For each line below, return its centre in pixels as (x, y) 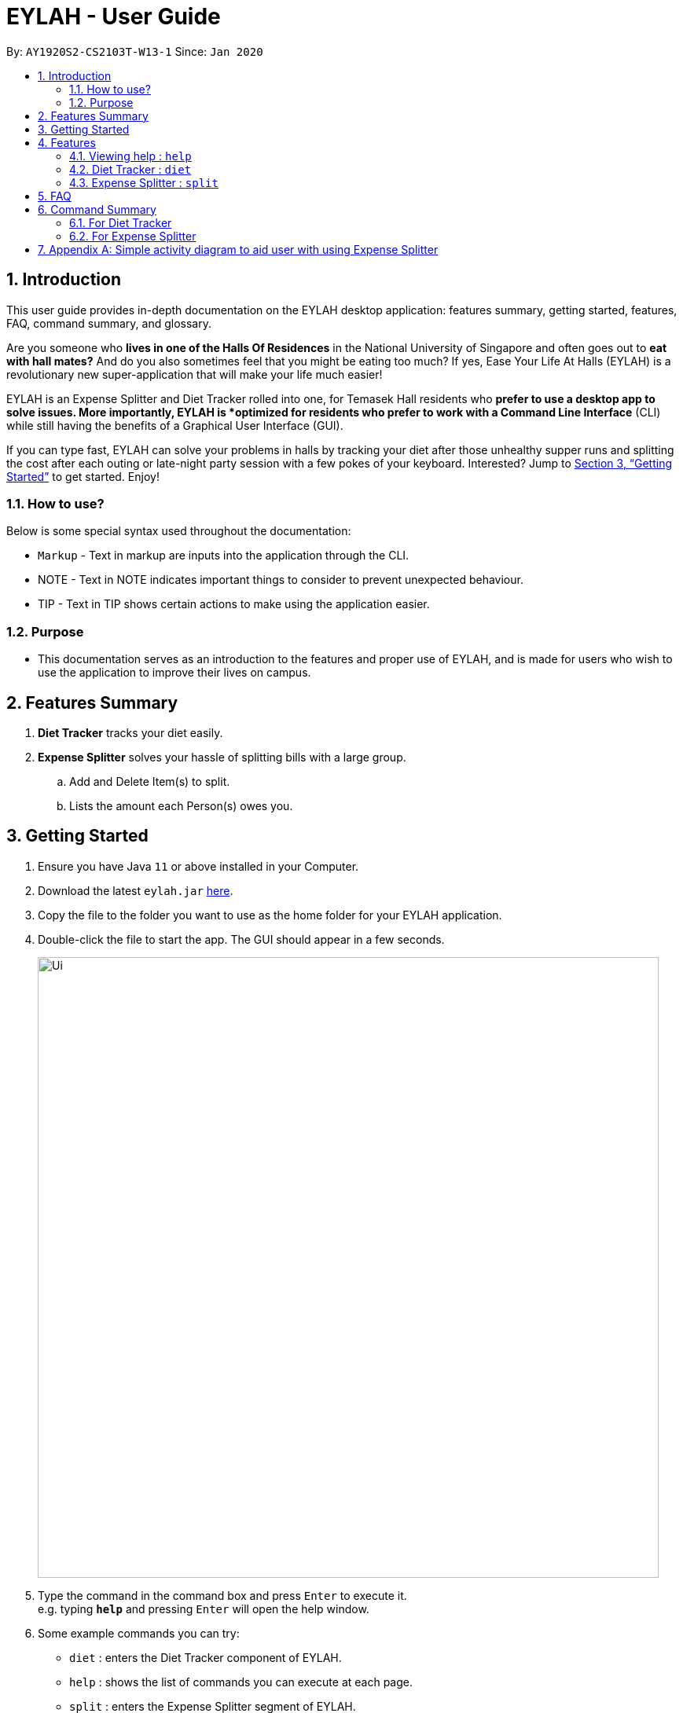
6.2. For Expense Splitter (133, 236)
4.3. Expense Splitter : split (144, 182)
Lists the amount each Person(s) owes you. (181, 805)
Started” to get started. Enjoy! (83, 476)
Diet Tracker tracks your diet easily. (130, 732)
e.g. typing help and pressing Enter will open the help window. (204, 1608)
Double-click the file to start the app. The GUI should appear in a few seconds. (241, 939)
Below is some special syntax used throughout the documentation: (179, 531)
